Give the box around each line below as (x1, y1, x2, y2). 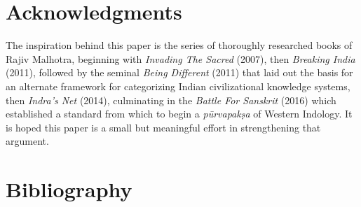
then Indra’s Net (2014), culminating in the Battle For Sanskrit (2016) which (6, 92, 336, 107)
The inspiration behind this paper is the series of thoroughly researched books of (6, 38, 353, 52)
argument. (6, 134, 49, 148)
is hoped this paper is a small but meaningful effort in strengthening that (6, 120, 321, 134)
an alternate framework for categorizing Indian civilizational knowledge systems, (6, 78, 350, 93)
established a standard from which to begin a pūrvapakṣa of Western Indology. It (6, 106, 353, 121)
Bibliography (6, 175, 132, 204)
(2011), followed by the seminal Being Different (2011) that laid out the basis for (6, 65, 353, 80)
